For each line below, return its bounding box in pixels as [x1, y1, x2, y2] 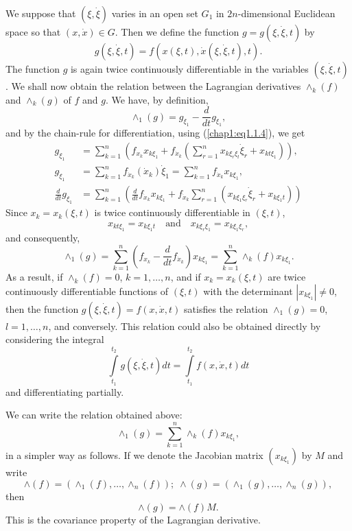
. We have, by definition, [105, 92, 209, 106]
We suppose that [5, 6, 76, 20]
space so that [5, 25, 61, 38]
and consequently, [5, 231, 80, 245]
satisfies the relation [184, 301, 268, 316]
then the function [5, 301, 79, 316]
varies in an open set [111, 6, 198, 20]
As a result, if [5, 269, 63, 283]
